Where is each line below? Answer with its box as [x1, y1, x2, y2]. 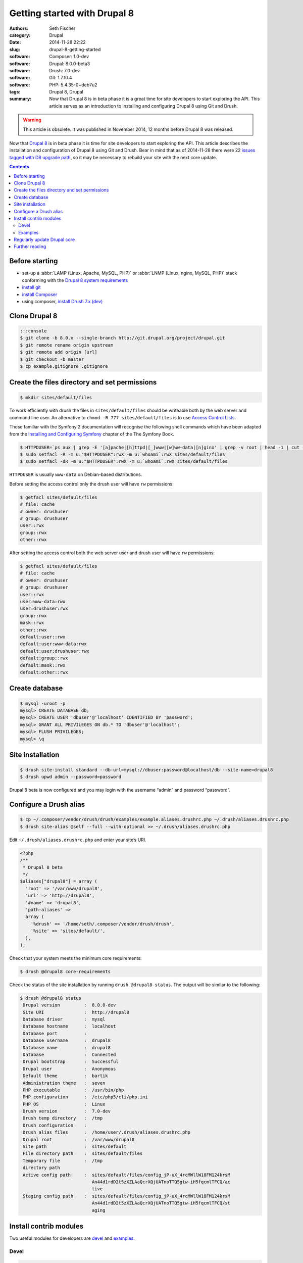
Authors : [9, 25, 29, 31]
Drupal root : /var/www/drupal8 [23, 1137, 135, 1142]
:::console [20, 328, 47, 333]
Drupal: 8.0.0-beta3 [49, 61, 90, 67]
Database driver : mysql [23, 1016, 106, 1023]
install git [22, 284, 41, 290]
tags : [9, 89, 21, 95]
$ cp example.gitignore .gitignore [20, 363, 108, 369]
